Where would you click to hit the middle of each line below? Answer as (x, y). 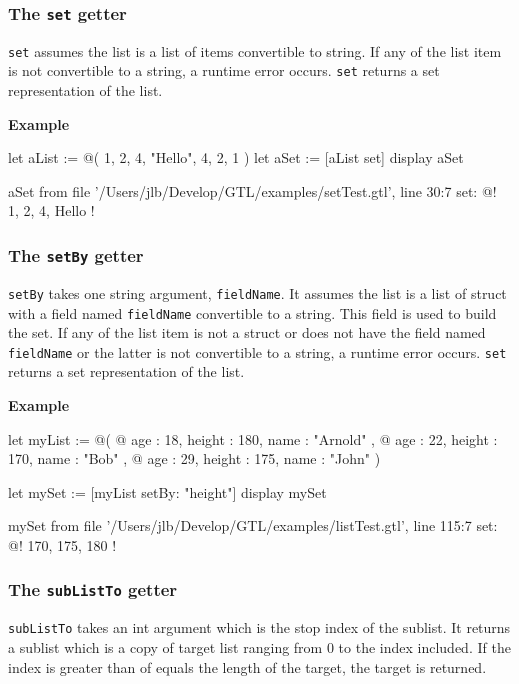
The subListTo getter (93, 589)
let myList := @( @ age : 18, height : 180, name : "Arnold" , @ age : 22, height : (253, 438)
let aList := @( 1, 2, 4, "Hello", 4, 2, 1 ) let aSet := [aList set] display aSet (236, 157)
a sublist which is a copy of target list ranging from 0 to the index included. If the (259, 647)
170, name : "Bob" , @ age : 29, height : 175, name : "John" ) (194, 458)
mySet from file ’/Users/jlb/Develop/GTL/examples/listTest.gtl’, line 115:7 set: (253, 525)
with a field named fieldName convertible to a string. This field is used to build (252, 312)
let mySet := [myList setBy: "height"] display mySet (167, 491)
